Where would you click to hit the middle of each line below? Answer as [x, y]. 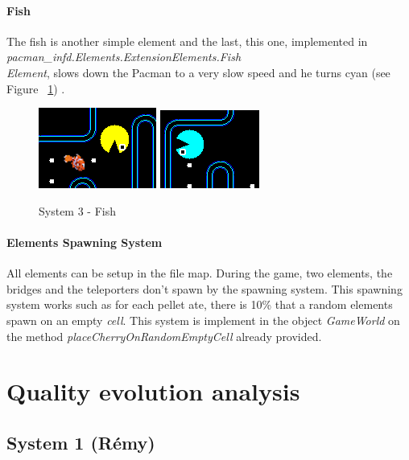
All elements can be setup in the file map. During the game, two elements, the [200, 273]
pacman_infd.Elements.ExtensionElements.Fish [124, 57]
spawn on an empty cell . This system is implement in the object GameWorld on [203, 320]
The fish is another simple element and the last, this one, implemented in [187, 41]
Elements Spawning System [85, 242]
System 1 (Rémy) [81, 442]
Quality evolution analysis [153, 391]
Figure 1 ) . [36, 88]
